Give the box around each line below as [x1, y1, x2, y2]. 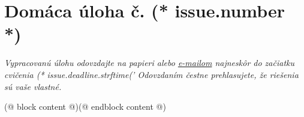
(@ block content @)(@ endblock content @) [4, 100, 166, 113]
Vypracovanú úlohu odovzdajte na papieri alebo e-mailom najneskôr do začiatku [4, 56, 294, 69]
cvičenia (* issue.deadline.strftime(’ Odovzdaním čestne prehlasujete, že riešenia [4, 68, 299, 80]
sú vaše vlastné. [4, 80, 62, 92]
